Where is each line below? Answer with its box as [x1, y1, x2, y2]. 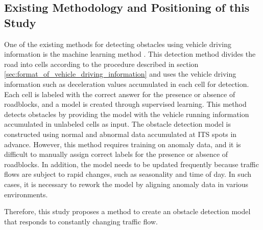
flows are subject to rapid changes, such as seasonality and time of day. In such [4, 169, 252, 179]
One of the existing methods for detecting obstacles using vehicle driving [4, 38, 231, 49]
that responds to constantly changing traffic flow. [4, 216, 158, 226]
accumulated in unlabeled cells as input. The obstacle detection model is [4, 119, 231, 129]
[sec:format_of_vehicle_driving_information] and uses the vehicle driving [4, 68, 236, 79]
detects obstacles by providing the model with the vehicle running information [4, 108, 249, 119]
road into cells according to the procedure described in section [4, 58, 199, 69]
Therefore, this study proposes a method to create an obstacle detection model [4, 206, 251, 217]
